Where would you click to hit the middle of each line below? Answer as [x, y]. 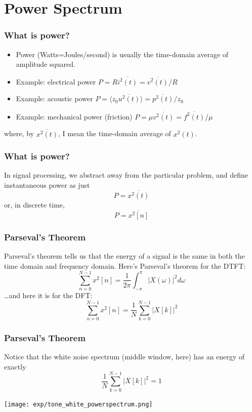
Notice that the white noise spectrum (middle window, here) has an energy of [124, 357]
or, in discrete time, [34, 204]
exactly [15, 366]
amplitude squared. [46, 64]
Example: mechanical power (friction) [74, 116]
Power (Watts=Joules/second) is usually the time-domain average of [122, 54]
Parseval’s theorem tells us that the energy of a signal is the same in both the [124, 256]
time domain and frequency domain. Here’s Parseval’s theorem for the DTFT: [125, 265]
